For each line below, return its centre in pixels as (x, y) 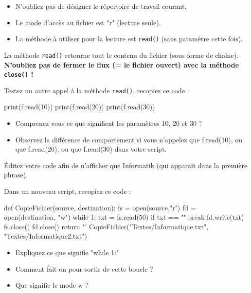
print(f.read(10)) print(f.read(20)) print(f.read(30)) (80, 107)
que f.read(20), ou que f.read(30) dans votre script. (91, 149)
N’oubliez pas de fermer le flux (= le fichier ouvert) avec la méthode (122, 64)
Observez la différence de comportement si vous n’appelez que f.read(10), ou (129, 139)
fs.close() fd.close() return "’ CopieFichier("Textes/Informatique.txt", (106, 226)
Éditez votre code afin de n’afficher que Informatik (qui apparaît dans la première (126, 165)
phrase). (16, 175)
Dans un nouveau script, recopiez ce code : (67, 191)
